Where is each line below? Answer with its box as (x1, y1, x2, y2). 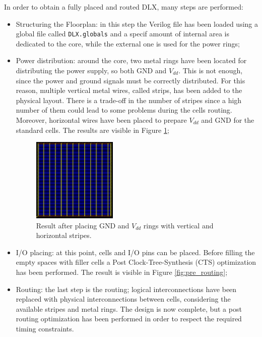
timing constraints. (16, 323, 74, 333)
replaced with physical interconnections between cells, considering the (16, 294, 231, 304)
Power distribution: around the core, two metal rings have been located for (16, 55, 247, 66)
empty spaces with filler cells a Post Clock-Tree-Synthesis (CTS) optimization (16, 257, 256, 267)
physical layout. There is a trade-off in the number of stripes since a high (16, 94, 242, 105)
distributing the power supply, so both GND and (16, 65, 167, 76)
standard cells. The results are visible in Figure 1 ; (16, 124, 169, 135)
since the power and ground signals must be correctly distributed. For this (16, 75, 245, 85)
